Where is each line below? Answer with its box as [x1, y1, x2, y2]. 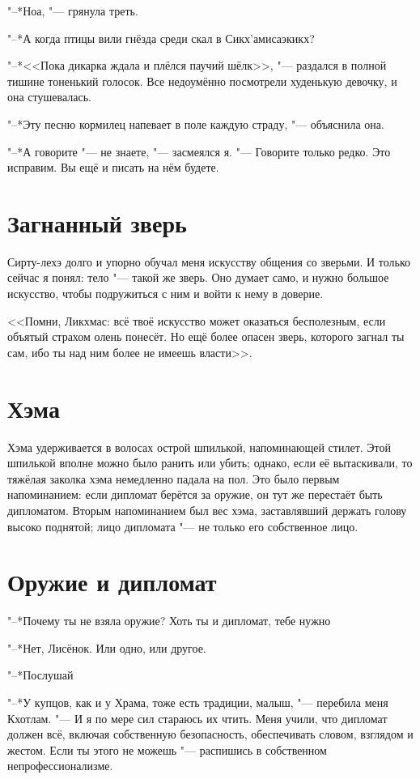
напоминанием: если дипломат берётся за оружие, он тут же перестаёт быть [7, 486, 383, 503]
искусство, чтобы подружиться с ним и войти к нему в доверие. [7, 285, 324, 302]
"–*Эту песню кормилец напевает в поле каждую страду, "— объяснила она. [7, 115, 384, 132]
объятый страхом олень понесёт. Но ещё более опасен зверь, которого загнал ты [7, 328, 405, 345]
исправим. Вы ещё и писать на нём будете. [7, 159, 219, 176]
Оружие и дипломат [7, 565, 217, 598]
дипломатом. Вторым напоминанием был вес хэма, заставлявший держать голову [7, 501, 407, 518]
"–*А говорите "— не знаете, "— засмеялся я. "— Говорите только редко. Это [7, 143, 391, 160]
